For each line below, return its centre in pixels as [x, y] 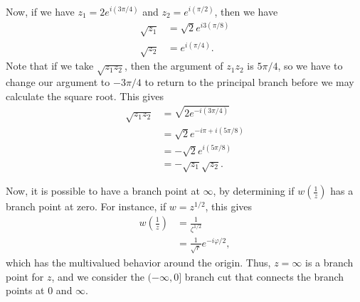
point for [25, 276]
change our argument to [58, 81]
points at [25, 290]
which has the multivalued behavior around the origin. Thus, [138, 262]
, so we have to [310, 66]
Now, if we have [40, 11]
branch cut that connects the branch [264, 276]
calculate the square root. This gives [85, 96]
